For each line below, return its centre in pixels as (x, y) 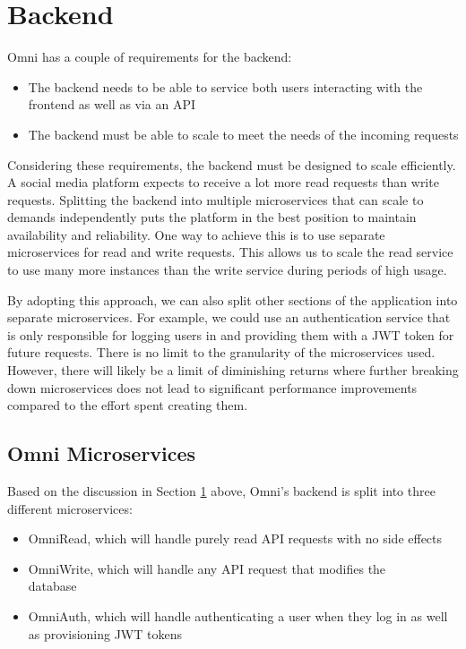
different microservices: (70, 508)
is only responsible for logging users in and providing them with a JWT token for (231, 334)
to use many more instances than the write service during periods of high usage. (227, 270)
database (52, 586)
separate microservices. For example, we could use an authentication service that (229, 317)
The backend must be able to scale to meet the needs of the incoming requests (243, 134)
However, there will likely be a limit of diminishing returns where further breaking (233, 370)
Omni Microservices (102, 453)
